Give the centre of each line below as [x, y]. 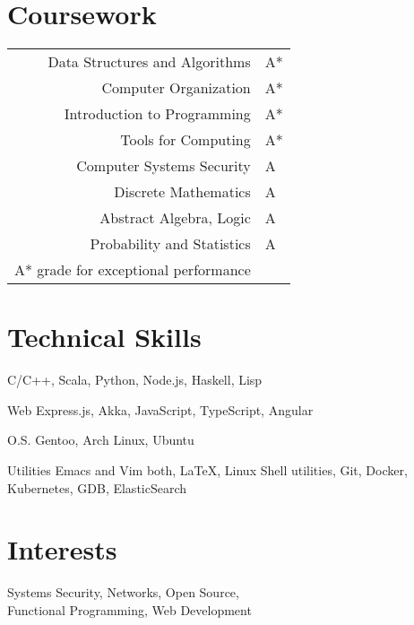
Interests [62, 549]
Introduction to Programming [157, 114]
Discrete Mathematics [182, 192]
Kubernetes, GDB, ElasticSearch [97, 487]
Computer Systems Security [164, 166]
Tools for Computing [185, 140]
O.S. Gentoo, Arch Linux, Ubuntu [101, 440]
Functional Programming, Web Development [129, 609]
